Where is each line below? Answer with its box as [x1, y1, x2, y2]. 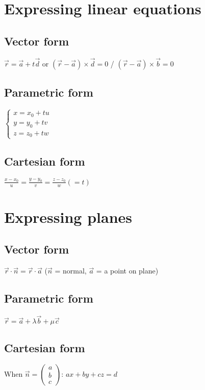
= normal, [55, 265, 87, 276]
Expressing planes [4, 206, 132, 227]
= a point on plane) [96, 265, 159, 276]
